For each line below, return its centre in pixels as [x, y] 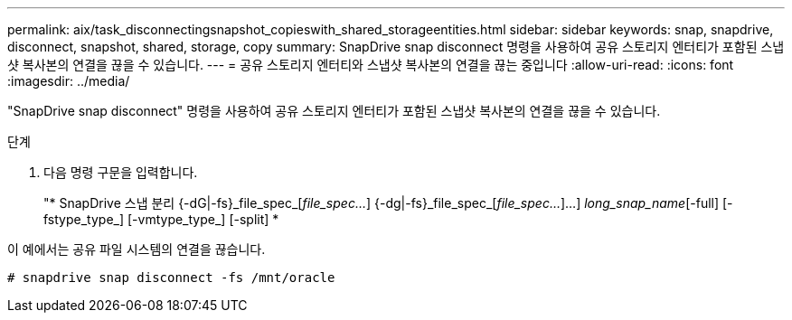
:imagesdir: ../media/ [69, 81]
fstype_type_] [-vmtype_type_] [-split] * [161, 219]
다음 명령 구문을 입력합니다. [121, 172]
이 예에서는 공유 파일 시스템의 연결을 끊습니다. [137, 249]
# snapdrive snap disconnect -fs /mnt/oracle [171, 278]
